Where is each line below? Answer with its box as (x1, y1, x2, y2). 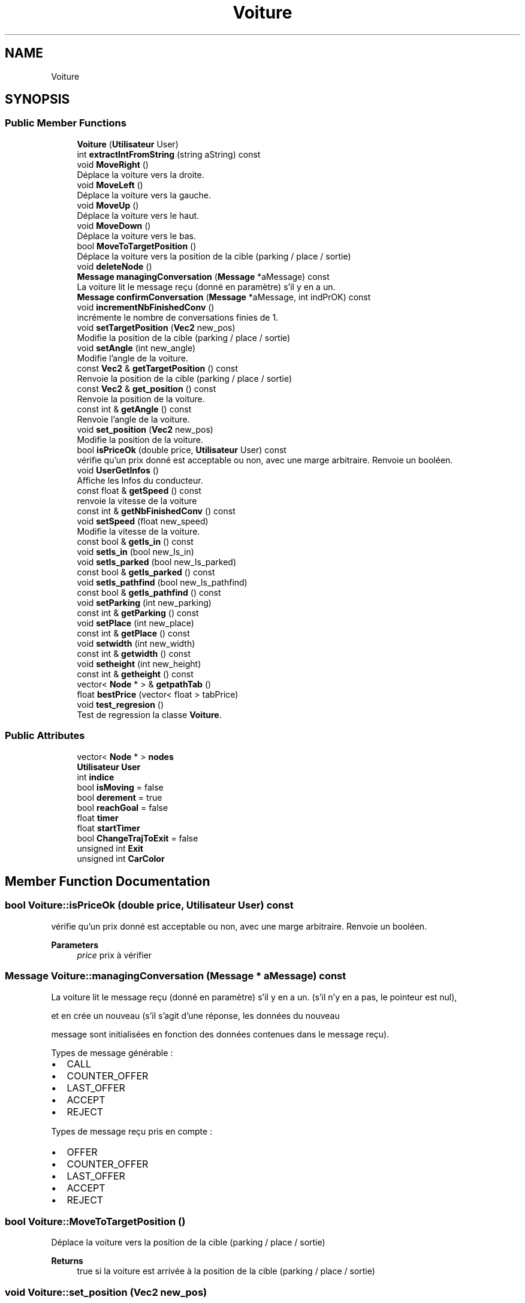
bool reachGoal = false (77, 802, 168, 813)
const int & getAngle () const (77, 403, 192, 414)
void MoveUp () (77, 200, 139, 210)
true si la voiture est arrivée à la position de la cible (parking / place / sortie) (77, 1266, 375, 1277)
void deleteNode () (77, 261, 152, 272)
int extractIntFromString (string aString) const (77, 149, 261, 159)
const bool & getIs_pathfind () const (77, 587, 221, 598)
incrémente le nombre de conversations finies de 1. (77, 312, 279, 322)
